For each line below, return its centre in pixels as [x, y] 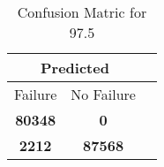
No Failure [103, 94]
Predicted [75, 68]
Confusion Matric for [82, 12]
